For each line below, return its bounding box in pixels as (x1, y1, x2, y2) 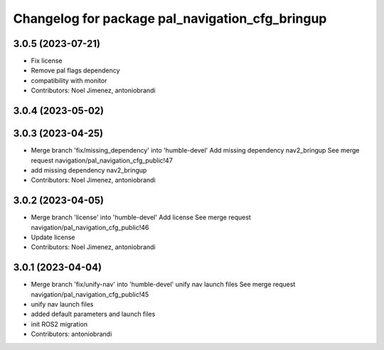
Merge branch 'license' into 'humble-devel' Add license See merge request (31, 213, 252, 222)
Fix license (31, 57, 63, 65)
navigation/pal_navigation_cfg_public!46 (31, 223, 149, 231)
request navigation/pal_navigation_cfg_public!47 (31, 156, 174, 165)
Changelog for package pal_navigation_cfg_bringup (13, 11, 327, 26)
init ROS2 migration (31, 319, 88, 328)
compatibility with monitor (31, 76, 107, 84)
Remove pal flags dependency (31, 66, 120, 75)
